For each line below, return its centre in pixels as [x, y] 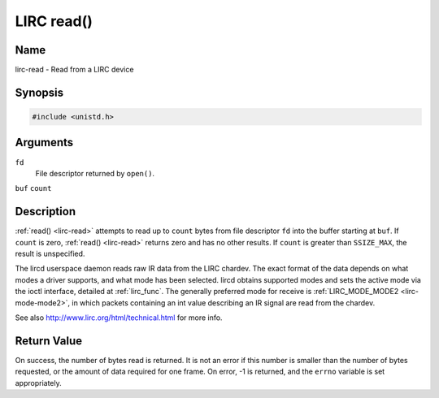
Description [46, 212]
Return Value [49, 341]
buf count [33, 188]
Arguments [44, 143]
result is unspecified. [50, 254]
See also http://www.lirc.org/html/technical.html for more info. [119, 318]
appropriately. [39, 383]
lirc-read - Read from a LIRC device [74, 70]
